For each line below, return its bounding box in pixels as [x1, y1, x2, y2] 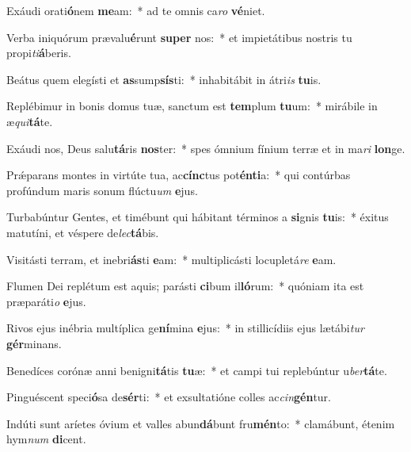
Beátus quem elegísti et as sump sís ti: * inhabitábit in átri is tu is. [6, 71, 322, 87]
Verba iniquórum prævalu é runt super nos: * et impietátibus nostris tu [6, 29, 352, 45]
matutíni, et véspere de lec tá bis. [6, 224, 159, 240]
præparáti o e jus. [6, 293, 86, 309]
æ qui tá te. [6, 113, 53, 129]
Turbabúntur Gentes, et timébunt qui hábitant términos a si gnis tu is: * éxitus [6, 209, 389, 225]
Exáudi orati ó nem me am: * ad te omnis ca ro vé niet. [6, 2, 265, 18]
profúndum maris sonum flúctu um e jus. [6, 182, 198, 198]
